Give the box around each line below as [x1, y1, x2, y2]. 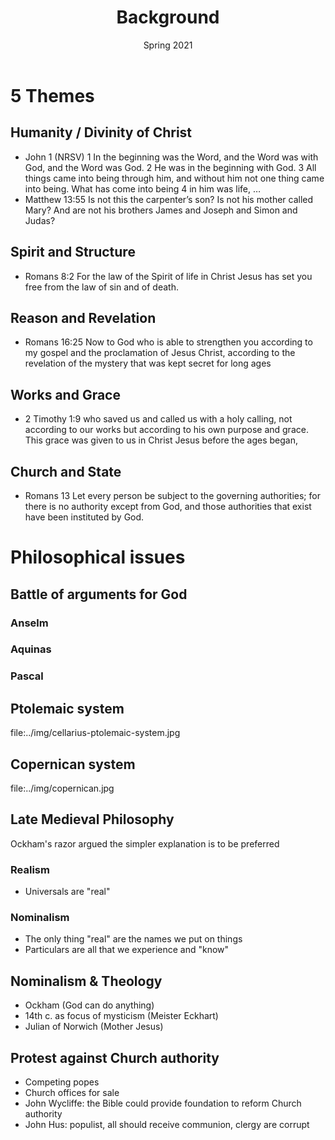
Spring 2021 [143, 39, 193, 51]
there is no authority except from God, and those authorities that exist [24, 501, 312, 512]
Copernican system [10, 756, 136, 773]
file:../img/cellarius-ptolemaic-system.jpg [10, 727, 181, 739]
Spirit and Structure [10, 244, 136, 261]
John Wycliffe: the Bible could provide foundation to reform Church [24, 1097, 302, 1109]
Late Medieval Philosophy [10, 811, 175, 828]
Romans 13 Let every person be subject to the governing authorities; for [24, 490, 321, 501]
